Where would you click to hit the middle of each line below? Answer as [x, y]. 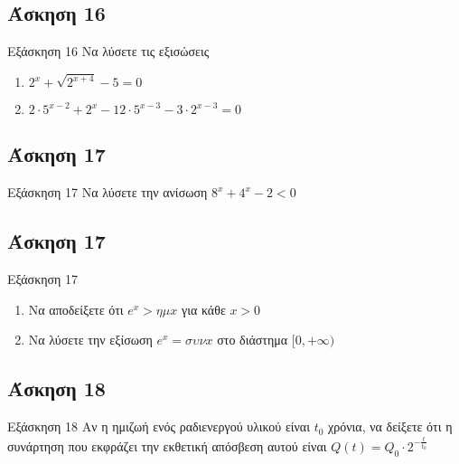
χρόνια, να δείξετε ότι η [390, 426]
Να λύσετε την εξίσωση [90, 340]
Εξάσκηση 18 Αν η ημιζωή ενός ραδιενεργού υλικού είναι [159, 426]
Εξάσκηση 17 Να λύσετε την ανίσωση [108, 192]
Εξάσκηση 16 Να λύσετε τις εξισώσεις [108, 51]
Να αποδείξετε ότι [76, 309]
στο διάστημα [253, 340]
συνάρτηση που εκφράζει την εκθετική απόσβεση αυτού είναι [167, 445]
